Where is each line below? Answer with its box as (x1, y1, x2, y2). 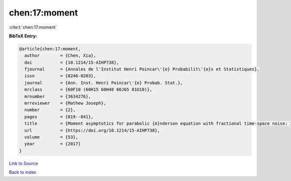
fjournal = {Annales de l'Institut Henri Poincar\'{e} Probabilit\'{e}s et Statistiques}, (24, 66, 259, 72)
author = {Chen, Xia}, (24, 53, 97, 58)
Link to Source (9, 160, 38, 166)
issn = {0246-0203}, (24, 73, 97, 79)
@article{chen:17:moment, (19, 46, 81, 51)
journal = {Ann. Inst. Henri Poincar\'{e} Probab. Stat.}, (24, 80, 183, 85)
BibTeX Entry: (9, 33, 37, 39)
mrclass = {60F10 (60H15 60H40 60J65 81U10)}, (24, 87, 152, 92)
